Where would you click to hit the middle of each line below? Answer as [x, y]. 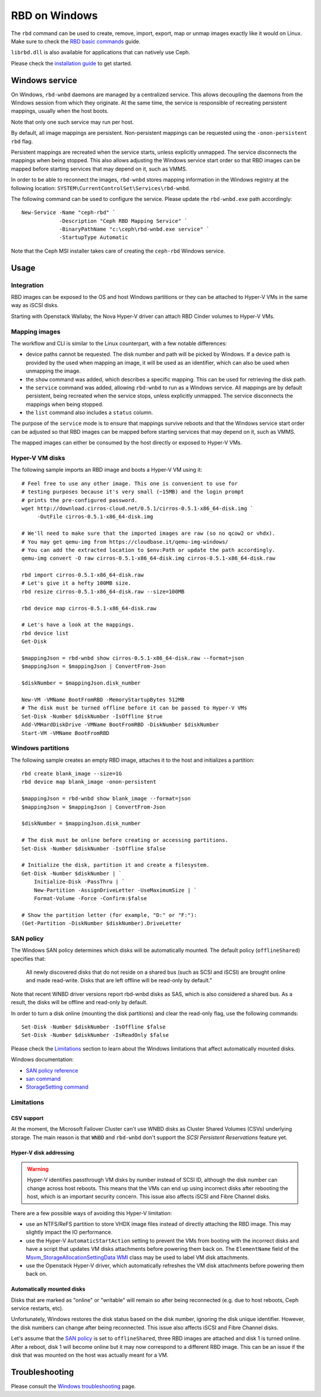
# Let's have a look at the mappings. [78, 625]
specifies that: [28, 958]
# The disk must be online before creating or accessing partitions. [125, 840]
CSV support [27, 1118]
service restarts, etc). [37, 1308]
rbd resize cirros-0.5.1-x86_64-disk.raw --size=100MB [103, 592]
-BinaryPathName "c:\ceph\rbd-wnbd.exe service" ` [134, 229]
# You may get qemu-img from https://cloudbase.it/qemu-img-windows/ [125, 542]
